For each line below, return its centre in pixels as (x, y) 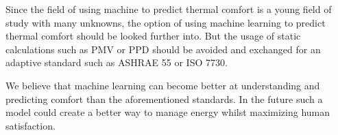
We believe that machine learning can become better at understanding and (163, 85)
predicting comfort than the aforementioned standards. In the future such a (164, 99)
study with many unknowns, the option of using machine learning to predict (166, 22)
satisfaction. (31, 125)
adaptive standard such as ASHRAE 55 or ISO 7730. (117, 62)
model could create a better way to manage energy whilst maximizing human (168, 112)
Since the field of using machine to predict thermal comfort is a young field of (169, 9)
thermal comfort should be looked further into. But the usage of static (153, 36)
